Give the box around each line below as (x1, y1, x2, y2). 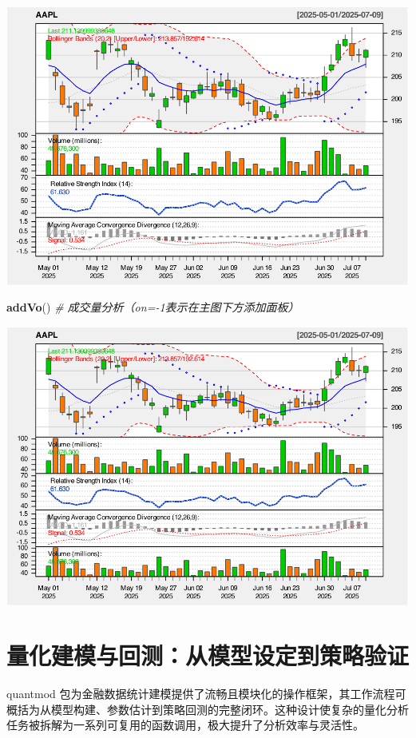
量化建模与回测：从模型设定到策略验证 (6, 639, 410, 672)
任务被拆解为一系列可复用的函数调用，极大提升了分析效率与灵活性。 (6, 716, 364, 733)
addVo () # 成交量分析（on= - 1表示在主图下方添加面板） (6, 299, 299, 315)
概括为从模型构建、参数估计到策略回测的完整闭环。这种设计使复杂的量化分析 (6, 700, 409, 717)
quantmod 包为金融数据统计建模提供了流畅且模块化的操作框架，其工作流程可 (6, 685, 406, 702)
